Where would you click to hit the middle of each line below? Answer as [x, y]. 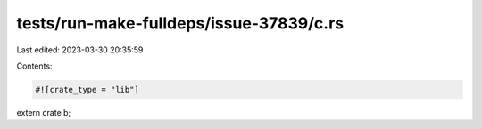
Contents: [34, 66]
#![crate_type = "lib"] [87, 89]
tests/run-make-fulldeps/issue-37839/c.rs [180, 23]
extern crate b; [44, 112]
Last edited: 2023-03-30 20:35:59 [80, 50]
